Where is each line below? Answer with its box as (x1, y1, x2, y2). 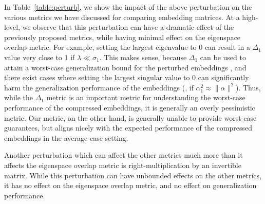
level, (4, 22, 21, 32)
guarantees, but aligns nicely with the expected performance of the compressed (4, 122, 253, 133)
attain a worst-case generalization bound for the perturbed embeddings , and (4, 62, 247, 72)
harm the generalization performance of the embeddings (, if (4, 82, 194, 92)
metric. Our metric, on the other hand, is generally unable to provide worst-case (4, 112, 257, 123)
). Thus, (235, 82, 261, 92)
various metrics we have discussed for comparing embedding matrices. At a (4, 11, 240, 22)
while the (4, 92, 33, 103)
